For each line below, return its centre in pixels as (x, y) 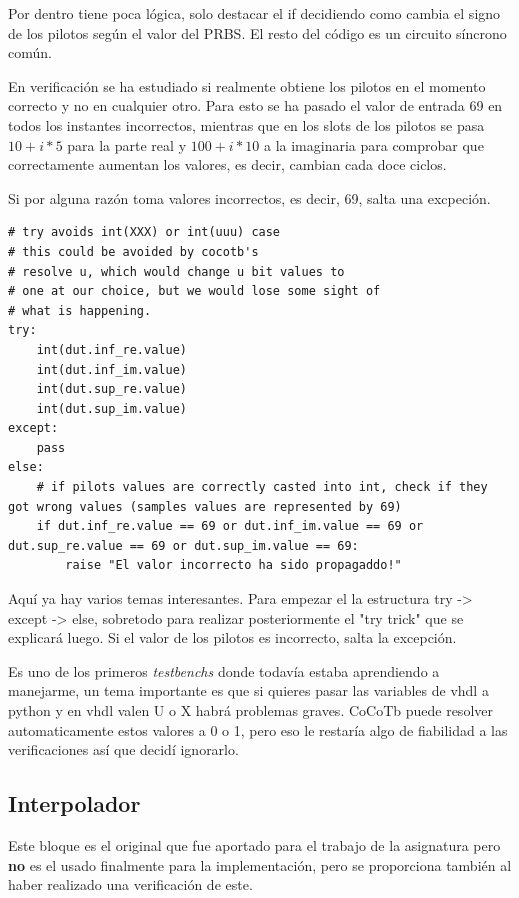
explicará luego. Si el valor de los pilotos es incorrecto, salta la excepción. (232, 637)
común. (30, 52)
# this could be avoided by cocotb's (133, 251)
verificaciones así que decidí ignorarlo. (123, 749)
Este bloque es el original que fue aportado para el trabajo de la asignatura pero (254, 844)
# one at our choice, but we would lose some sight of (194, 291)
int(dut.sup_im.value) (111, 408)
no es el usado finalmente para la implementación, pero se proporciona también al (260, 864)
